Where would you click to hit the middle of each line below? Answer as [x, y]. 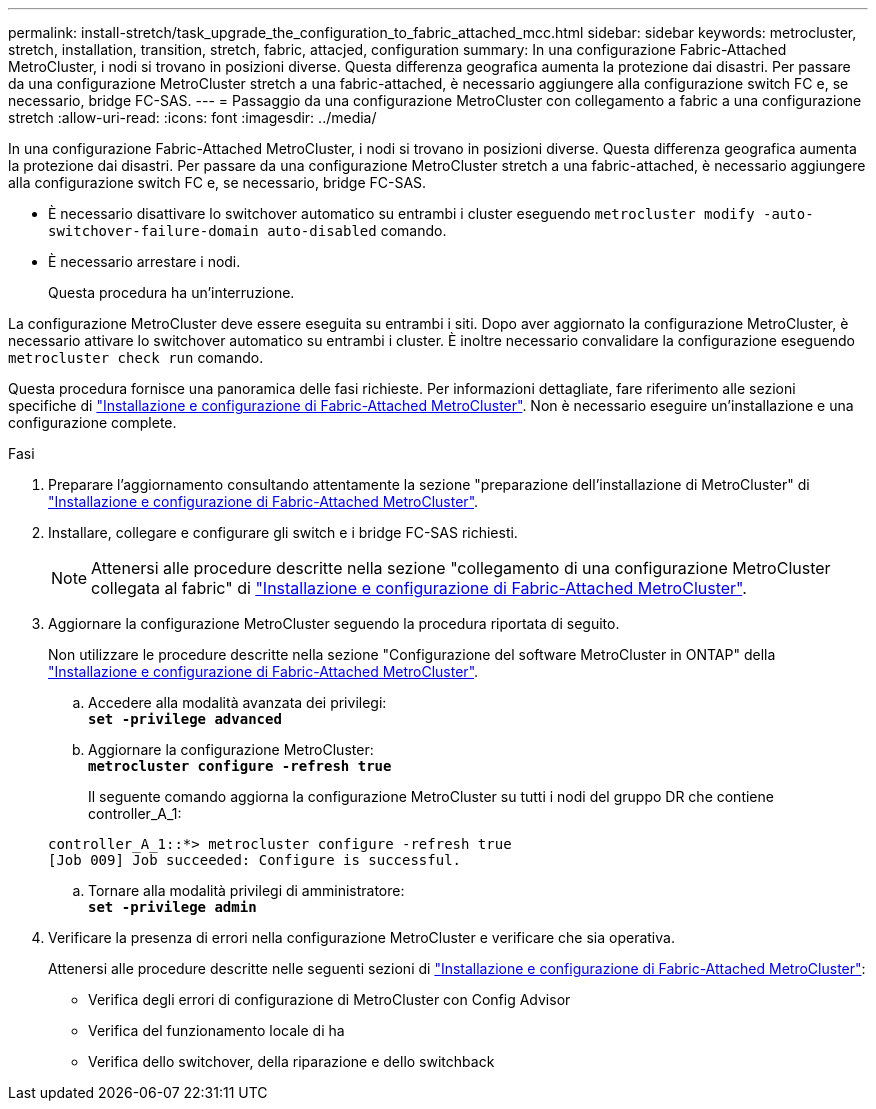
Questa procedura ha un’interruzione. [171, 292]
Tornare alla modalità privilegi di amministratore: [246, 890]
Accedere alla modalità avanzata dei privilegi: [237, 702]
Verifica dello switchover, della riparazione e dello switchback [291, 1061]
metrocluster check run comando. [136, 357]
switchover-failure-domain [153, 231]
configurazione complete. [92, 422]
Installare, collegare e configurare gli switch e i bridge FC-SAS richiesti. [283, 532]
